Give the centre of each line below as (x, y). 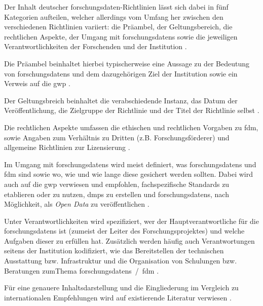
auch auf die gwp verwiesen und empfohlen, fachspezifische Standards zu (117, 184)
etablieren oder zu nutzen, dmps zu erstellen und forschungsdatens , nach (117, 194)
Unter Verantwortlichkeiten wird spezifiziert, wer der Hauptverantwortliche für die (131, 221)
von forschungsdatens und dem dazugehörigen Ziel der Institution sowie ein (121, 73)
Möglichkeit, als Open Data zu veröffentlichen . (77, 204)
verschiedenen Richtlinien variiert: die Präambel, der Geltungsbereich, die (118, 27)
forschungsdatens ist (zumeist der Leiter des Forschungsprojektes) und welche (124, 231)
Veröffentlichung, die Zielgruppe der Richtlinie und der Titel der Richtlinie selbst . (132, 110)
